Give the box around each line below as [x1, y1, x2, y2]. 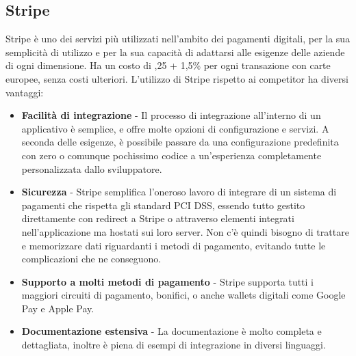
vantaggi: [5, 85, 44, 99]
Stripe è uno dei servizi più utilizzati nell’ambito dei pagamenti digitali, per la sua [5, 31, 351, 46]
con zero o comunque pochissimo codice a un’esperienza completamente [21, 148, 322, 162]
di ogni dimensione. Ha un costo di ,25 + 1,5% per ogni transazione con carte [5, 58, 331, 72]
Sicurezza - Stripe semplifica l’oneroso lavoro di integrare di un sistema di [21, 184, 337, 199]
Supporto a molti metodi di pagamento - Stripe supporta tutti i [21, 274, 314, 288]
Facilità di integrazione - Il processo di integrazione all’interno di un [21, 108, 321, 122]
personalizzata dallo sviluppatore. [21, 161, 162, 176]
